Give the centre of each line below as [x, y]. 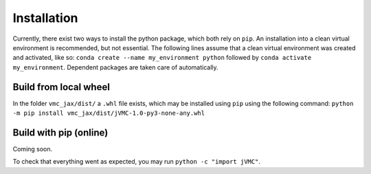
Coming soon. [33, 149]
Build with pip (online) [60, 132]
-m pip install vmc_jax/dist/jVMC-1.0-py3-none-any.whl [109, 113]
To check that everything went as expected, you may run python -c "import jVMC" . [137, 162]
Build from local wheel [61, 87]
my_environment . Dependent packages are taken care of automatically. [116, 67]
